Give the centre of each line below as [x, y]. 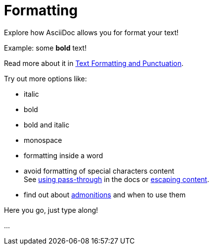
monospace [43, 140]
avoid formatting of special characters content [99, 171]
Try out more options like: [45, 78]
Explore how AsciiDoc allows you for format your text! [91, 32]
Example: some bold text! [45, 48]
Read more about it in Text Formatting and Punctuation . [94, 63]
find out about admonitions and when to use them [105, 194]
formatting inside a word [64, 155]
